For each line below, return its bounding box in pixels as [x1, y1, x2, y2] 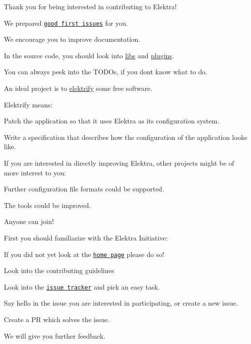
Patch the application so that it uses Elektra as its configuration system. [4, 116, 220, 126]
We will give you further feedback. [4, 330, 106, 341]
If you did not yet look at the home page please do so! [4, 249, 164, 259]
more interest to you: [4, 167, 66, 177]
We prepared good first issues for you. [4, 17, 128, 28]
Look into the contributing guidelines [4, 265, 114, 275]
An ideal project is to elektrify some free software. [4, 83, 153, 93]
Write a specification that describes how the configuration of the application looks [4, 132, 248, 142]
